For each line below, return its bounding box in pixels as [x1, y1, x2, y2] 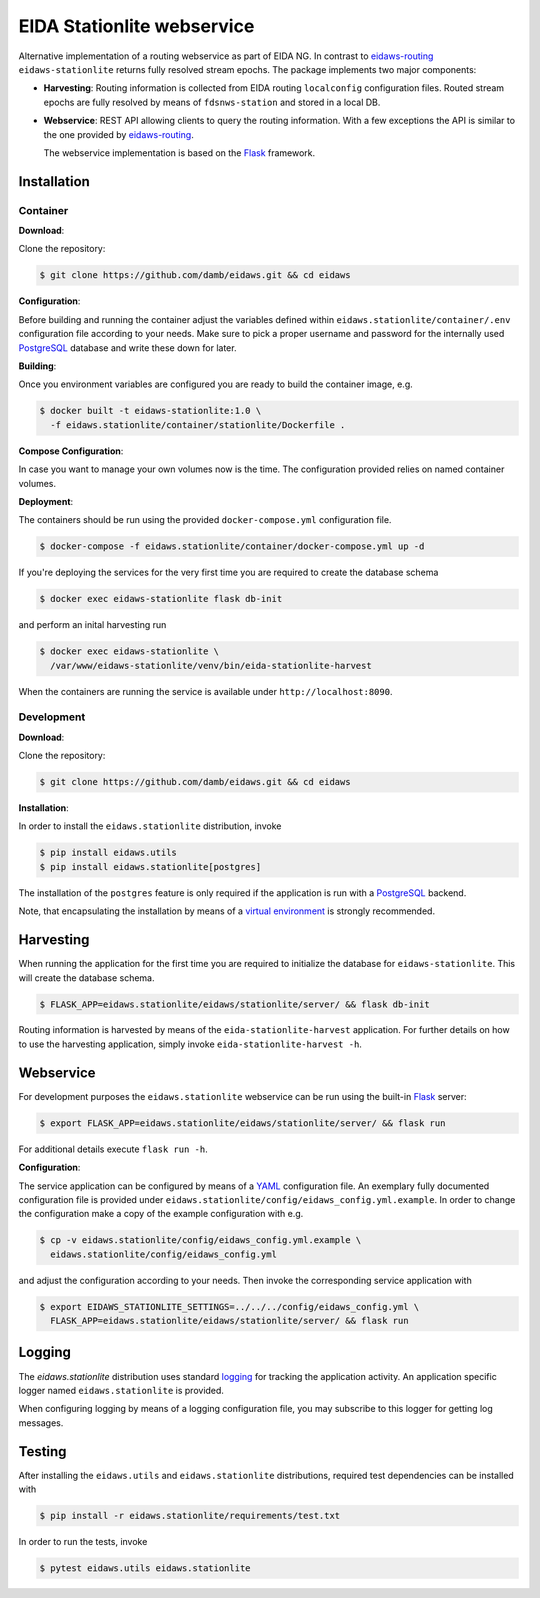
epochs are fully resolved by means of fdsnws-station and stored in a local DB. [43, 96, 381, 108]
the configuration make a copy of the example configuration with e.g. [18, 1208, 304, 1220]
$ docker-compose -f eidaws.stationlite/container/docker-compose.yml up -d [39, 541, 425, 552]
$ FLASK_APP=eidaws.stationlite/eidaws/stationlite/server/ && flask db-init [39, 998, 430, 1010]
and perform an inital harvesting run [18, 619, 167, 631]
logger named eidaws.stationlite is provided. [18, 1384, 225, 1396]
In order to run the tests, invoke [18, 1535, 148, 1547]
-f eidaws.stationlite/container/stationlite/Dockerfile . [50, 419, 346, 430]
